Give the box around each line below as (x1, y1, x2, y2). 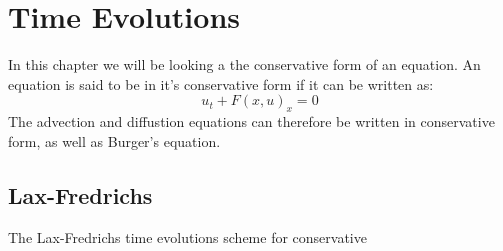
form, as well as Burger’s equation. (8, 130, 221, 151)
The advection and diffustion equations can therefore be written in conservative (8, 111, 495, 132)
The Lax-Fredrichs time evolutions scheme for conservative (8, 226, 367, 247)
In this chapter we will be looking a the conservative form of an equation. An (8, 54, 481, 75)
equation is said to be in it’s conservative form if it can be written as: (8, 73, 434, 94)
